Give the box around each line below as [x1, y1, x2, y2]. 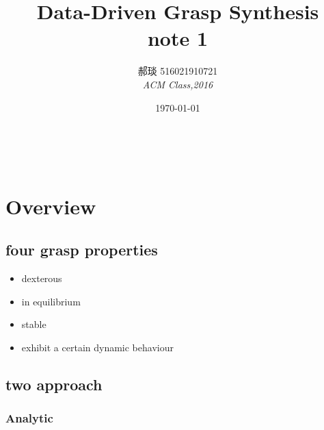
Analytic [5, 409, 53, 427]
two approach [5, 374, 103, 395]
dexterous [21, 271, 62, 286]
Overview [5, 192, 96, 220]
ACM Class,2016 [142, 77, 213, 91]
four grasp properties [5, 239, 158, 260]
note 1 [147, 24, 208, 52]
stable [21, 317, 46, 331]
